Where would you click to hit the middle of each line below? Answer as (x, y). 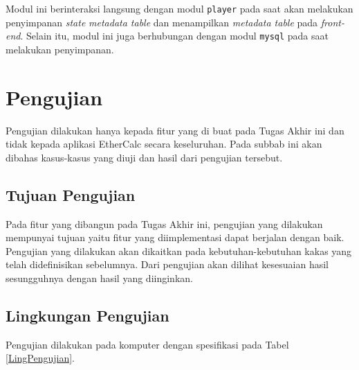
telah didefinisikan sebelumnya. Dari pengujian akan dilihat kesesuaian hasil (167, 264)
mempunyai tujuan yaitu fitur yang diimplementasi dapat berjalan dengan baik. (175, 237)
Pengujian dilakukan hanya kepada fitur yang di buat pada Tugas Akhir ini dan (175, 130)
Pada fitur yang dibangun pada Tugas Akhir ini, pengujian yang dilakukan (164, 223)
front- (332, 22)
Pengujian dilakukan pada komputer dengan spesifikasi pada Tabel (147, 344)
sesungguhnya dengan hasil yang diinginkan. (99, 277)
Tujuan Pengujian (71, 194)
